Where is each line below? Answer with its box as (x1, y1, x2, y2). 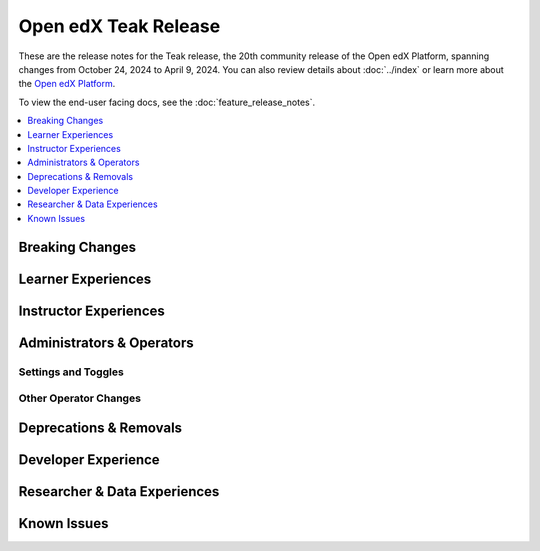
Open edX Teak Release (18, 15, 221, 37)
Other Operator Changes (18, 391, 142, 405)
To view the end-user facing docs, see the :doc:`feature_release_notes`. (18, 96, 315, 108)
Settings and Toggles (18, 365, 124, 379)
